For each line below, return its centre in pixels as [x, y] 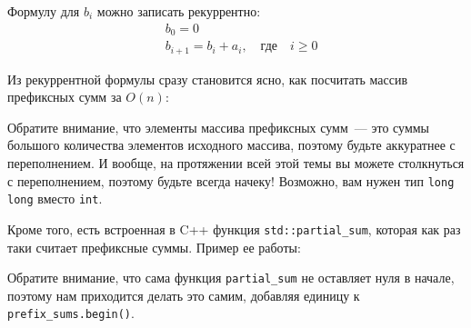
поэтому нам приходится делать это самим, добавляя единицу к [184, 295]
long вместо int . [55, 199]
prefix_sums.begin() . [71, 313]
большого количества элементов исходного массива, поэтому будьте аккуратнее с [231, 145]
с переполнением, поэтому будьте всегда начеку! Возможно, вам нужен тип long [231, 180]
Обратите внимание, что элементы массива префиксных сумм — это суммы [219, 127]
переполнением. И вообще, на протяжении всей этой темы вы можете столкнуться [236, 162]
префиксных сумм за [65, 97]
